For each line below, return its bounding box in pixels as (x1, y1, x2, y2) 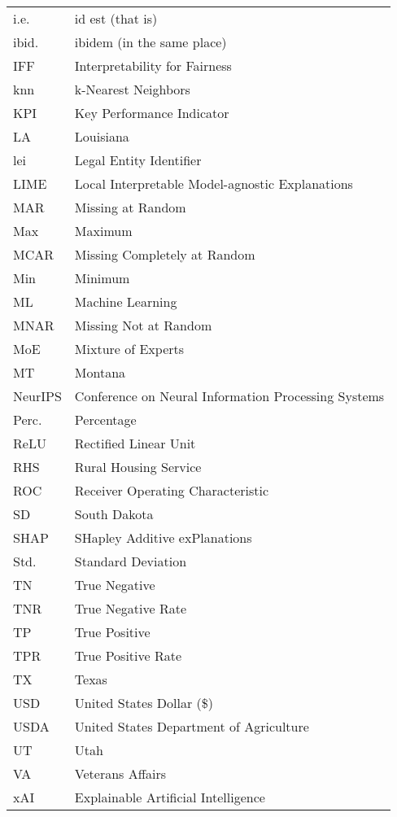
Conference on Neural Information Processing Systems (74, 387, 385, 405)
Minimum (74, 269, 130, 287)
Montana (74, 363, 126, 382)
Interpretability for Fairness (74, 56, 232, 75)
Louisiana (74, 127, 129, 146)
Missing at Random (74, 198, 186, 216)
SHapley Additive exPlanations (74, 528, 252, 547)
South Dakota (74, 505, 154, 523)
